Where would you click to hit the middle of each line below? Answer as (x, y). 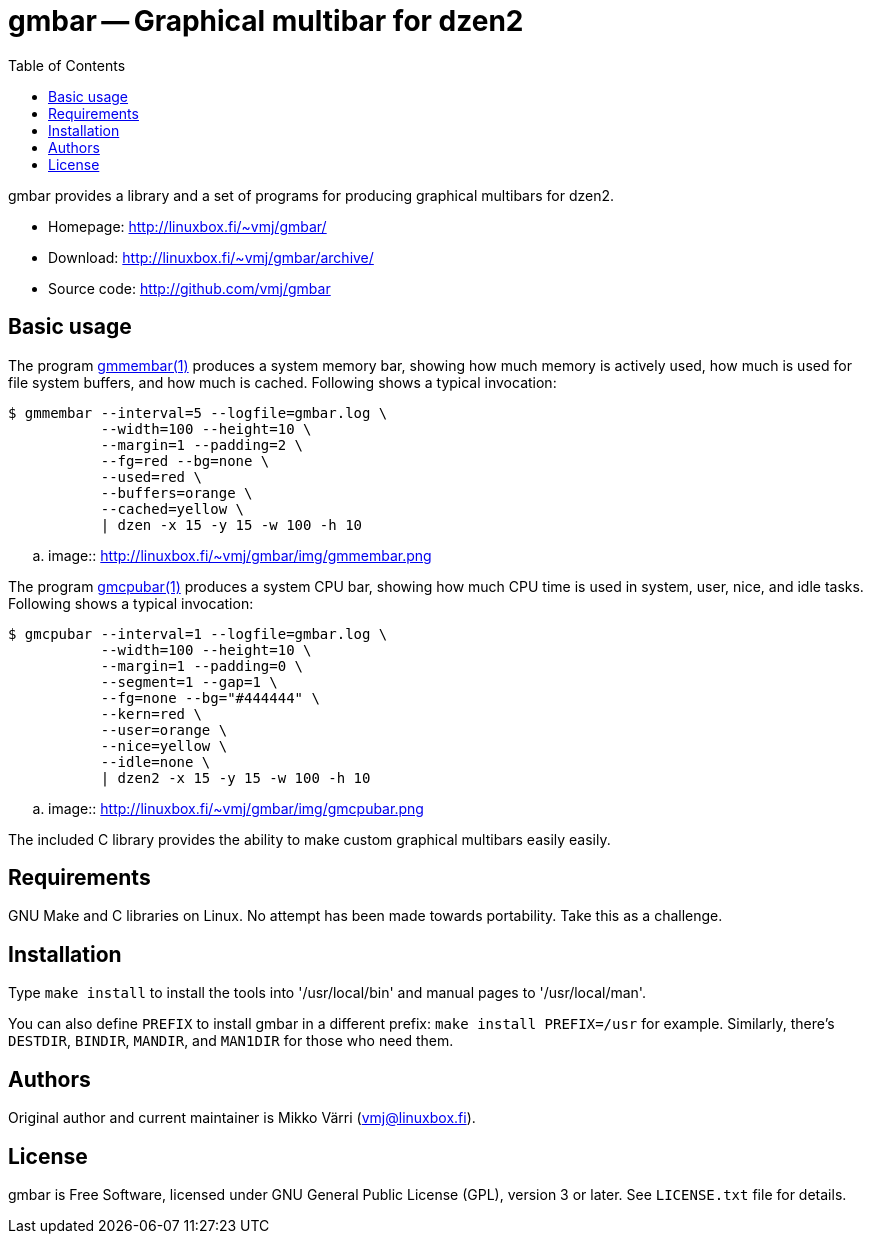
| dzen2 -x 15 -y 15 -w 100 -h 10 (235, 777)
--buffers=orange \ (176, 492)
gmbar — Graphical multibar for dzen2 (266, 21)
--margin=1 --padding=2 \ (202, 444)
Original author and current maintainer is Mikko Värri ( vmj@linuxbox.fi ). (242, 1118)
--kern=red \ (151, 713)
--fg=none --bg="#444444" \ (210, 697)
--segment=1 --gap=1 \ (189, 681)
